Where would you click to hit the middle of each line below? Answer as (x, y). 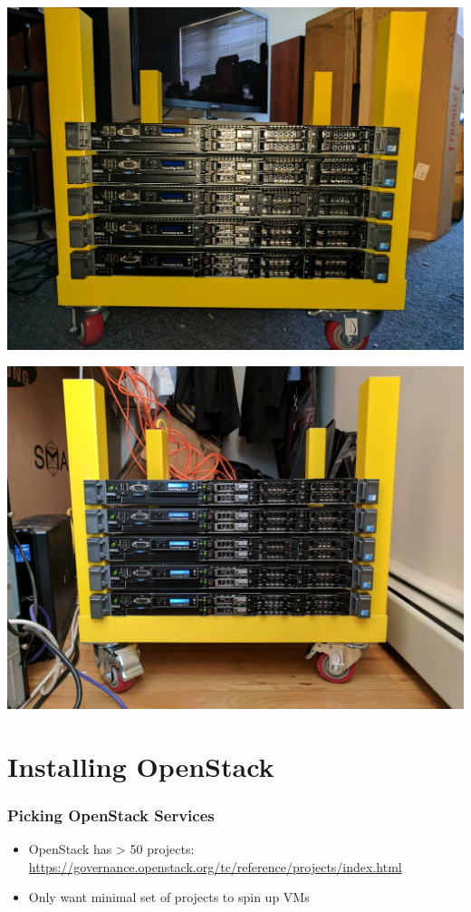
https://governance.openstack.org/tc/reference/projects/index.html (215, 866)
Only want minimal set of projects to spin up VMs (169, 897)
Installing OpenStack (141, 766)
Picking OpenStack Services (111, 815)
